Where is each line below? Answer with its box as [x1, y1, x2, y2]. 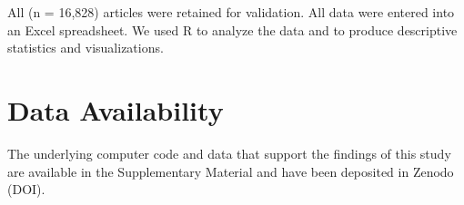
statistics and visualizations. [7, 38, 164, 57]
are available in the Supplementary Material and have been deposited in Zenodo [7, 161, 454, 181]
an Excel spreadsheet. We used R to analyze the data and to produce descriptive [7, 20, 458, 39]
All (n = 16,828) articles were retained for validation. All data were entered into [7, 3, 455, 21]
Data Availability [7, 91, 224, 128]
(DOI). [7, 180, 45, 199]
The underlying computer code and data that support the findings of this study [7, 143, 451, 162]
